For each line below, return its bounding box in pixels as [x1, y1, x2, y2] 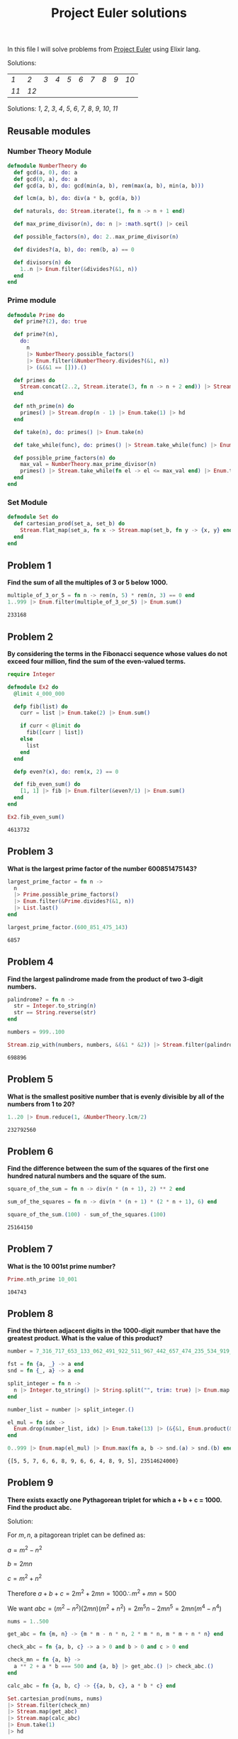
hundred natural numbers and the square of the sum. [7, 1172, 166, 1180]
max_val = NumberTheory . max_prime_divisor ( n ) [20, 461, 157, 468]
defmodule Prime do [7, 311, 65, 318]
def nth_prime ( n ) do [13, 403, 74, 410]
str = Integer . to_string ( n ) [13, 1002, 97, 1010]
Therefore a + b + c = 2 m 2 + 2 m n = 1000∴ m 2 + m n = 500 [7, 1588, 177, 1597]
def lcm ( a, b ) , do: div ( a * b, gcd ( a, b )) [13, 195, 141, 202]
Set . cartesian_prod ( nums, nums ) [7, 1695, 103, 1702]
